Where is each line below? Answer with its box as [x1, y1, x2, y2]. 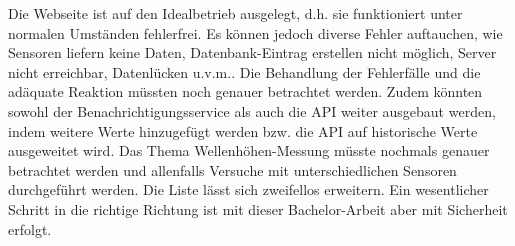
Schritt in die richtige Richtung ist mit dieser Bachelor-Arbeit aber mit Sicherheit [8, 198, 508, 219]
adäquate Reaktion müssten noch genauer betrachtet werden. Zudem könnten [8, 81, 483, 102]
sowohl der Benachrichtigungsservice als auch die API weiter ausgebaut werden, [8, 100, 496, 121]
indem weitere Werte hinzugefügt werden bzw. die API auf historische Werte [8, 120, 478, 141]
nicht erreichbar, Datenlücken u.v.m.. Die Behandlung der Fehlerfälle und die [8, 61, 481, 82]
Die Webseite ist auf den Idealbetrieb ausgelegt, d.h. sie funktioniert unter [8, 3, 463, 23]
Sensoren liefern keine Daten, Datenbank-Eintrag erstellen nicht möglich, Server [8, 42, 497, 63]
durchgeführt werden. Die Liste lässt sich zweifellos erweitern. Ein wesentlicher [8, 179, 489, 200]
